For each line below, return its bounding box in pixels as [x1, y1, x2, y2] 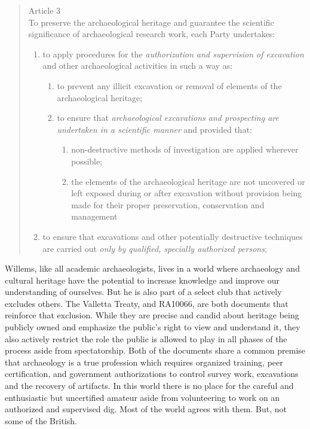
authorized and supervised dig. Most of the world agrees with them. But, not [5, 403, 287, 415]
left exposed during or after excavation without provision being [71, 187, 302, 199]
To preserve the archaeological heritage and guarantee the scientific [28, 16, 274, 28]
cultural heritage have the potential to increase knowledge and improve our [5, 273, 280, 286]
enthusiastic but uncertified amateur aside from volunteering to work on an [5, 391, 280, 403]
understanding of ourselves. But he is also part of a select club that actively [5, 285, 282, 298]
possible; [71, 154, 103, 167]
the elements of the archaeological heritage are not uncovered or [71, 175, 305, 187]
